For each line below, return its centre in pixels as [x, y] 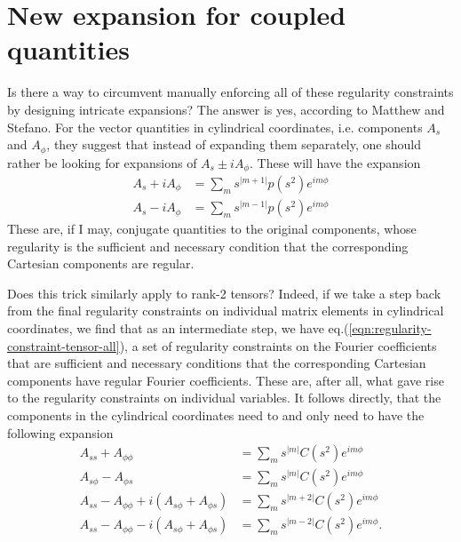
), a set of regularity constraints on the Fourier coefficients [278, 345]
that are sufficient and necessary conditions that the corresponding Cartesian [217, 363]
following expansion [60, 432]
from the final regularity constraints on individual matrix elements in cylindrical [226, 311]
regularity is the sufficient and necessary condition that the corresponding [208, 246]
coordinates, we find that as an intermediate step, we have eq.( [178, 328]
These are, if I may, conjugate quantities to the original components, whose [212, 229]
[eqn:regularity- [390, 328]
